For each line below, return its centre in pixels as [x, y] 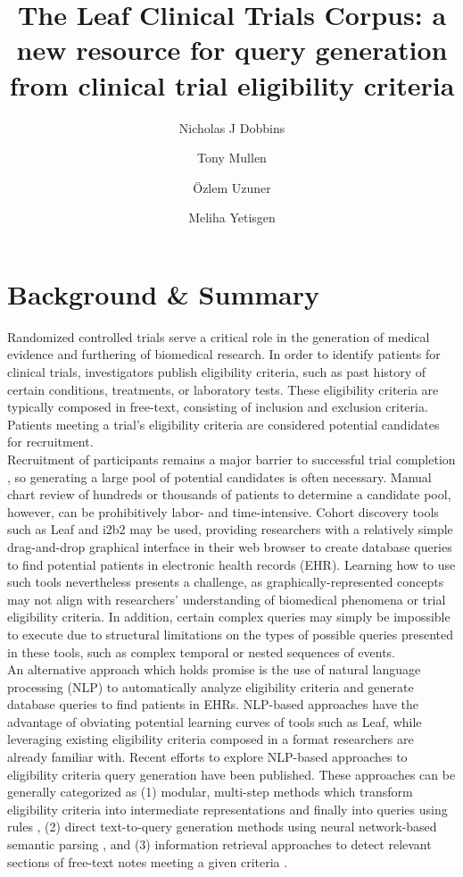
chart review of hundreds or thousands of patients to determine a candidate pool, [229, 494]
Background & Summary [163, 293]
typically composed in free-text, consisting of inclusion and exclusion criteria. [218, 407]
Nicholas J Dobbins [232, 127]
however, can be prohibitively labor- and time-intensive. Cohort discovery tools [223, 511]
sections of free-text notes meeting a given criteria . [148, 861]
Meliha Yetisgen [232, 217]
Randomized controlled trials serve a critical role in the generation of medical [219, 336]
